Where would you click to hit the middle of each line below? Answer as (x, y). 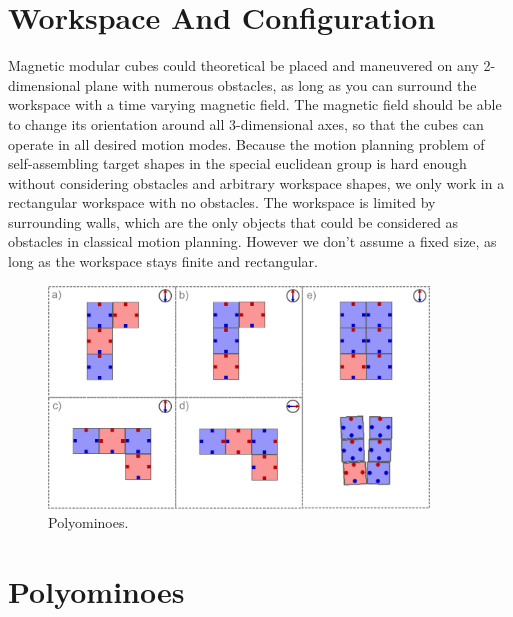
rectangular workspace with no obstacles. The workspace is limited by (222, 202)
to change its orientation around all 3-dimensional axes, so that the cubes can (246, 123)
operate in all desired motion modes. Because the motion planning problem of (246, 143)
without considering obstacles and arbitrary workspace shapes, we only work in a (256, 182)
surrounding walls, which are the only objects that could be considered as (233, 221)
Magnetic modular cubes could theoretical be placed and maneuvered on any (243, 65)
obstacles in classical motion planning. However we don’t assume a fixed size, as (252, 241)
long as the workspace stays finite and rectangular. (163, 261)
